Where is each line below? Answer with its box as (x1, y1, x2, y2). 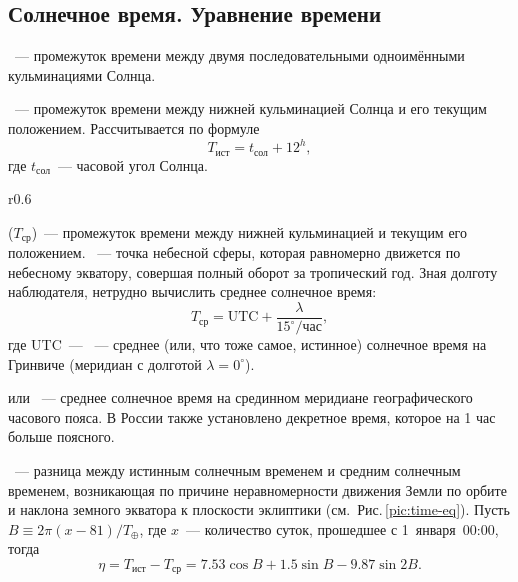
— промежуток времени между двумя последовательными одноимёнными (14, 45, 465, 66)
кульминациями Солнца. (8, 64, 156, 85)
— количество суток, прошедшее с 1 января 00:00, (186, 518, 499, 539)
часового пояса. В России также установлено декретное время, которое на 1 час (8, 406, 496, 427)
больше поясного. (8, 426, 115, 447)
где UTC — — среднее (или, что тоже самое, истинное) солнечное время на (8, 334, 487, 355)
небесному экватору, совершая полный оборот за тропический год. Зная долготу (8, 261, 498, 282)
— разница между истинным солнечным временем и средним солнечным (14, 459, 461, 480)
